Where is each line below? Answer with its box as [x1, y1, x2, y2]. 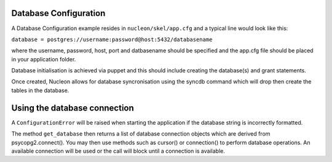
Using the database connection [11, 102, 135, 113]
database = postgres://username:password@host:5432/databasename [11, 36, 213, 43]
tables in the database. [11, 87, 69, 94]
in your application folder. [11, 55, 76, 63]
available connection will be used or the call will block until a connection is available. [11, 147, 226, 155]
